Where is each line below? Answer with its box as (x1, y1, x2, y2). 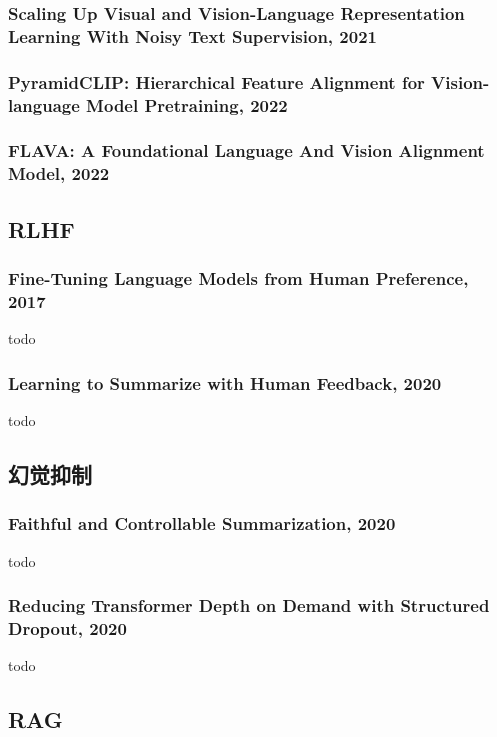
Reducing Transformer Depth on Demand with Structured (8, 593, 490, 618)
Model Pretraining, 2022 (86, 92, 288, 117)
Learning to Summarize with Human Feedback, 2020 (8, 370, 442, 395)
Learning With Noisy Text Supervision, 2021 (8, 23, 377, 48)
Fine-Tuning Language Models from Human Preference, (8, 266, 469, 290)
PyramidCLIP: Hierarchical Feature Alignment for (8, 69, 425, 94)
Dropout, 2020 (8, 616, 127, 641)
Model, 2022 (8, 161, 110, 186)
